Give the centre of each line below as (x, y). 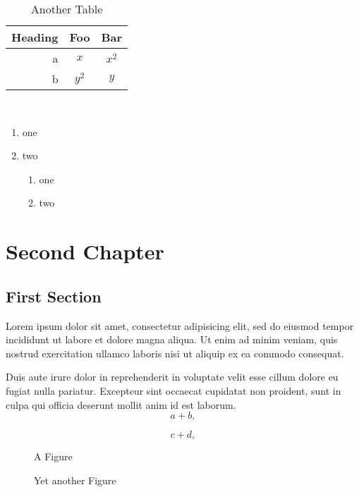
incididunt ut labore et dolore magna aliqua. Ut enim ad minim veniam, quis (172, 339)
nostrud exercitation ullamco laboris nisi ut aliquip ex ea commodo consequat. (175, 353)
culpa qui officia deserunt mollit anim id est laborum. (121, 404)
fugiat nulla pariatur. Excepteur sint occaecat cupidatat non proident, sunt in (174, 390)
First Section (54, 296)
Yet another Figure (75, 480)
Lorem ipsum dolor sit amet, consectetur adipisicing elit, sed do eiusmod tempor (180, 325)
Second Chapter (85, 251)
